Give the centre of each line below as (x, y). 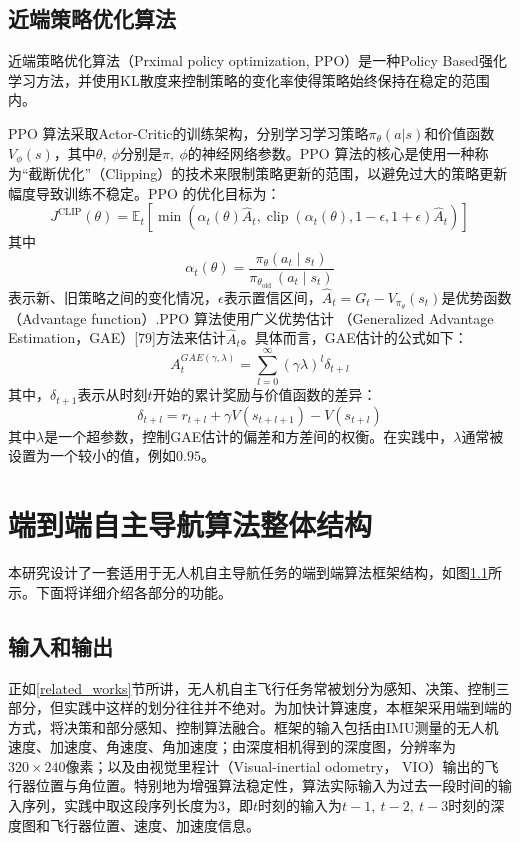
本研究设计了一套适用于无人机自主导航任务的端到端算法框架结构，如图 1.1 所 (255, 572)
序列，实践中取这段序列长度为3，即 (137, 805)
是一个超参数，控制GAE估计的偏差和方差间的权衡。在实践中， (249, 435)
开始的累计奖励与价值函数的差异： (264, 394)
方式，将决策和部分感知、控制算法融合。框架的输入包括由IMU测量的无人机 (253, 726)
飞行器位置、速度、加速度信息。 (154, 824)
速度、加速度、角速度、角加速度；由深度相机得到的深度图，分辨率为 (232, 746)
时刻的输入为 (300, 805)
